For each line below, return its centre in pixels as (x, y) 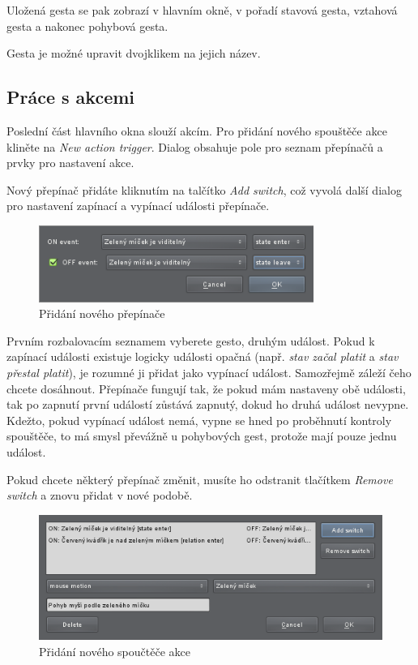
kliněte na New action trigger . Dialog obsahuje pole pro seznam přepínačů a (195, 146)
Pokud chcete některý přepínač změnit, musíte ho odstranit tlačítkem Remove (200, 479)
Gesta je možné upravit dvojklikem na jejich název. (134, 53)
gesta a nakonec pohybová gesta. (87, 26)
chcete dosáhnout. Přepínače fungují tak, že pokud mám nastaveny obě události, (206, 388)
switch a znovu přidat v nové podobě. (100, 495)
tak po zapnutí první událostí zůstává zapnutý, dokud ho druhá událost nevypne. (208, 404)
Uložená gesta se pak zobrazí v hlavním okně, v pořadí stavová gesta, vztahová (202, 10)
